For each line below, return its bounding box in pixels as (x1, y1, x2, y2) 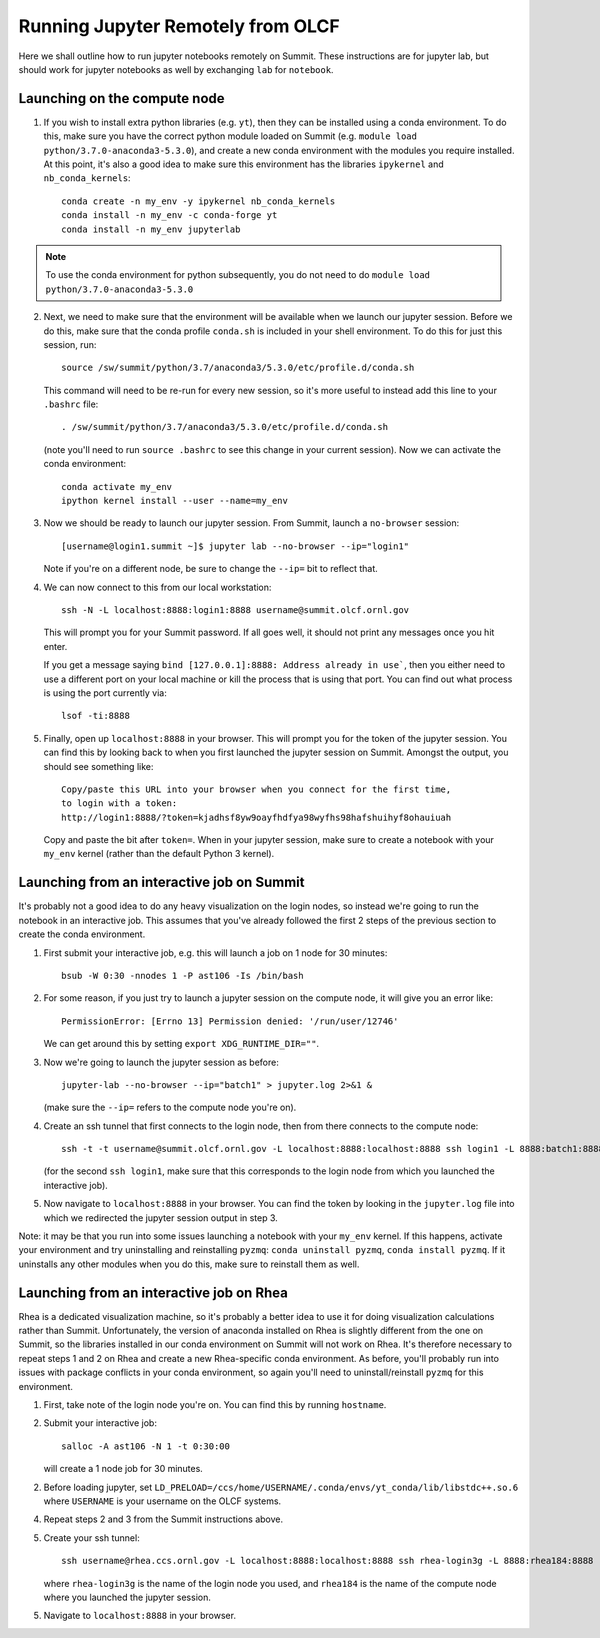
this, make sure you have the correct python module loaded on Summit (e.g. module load (43, 130, 417, 142)
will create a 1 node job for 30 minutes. (43, 1463, 204, 1475)
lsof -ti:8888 (61, 710, 130, 722)
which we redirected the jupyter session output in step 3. (43, 1211, 279, 1224)
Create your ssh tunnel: (43, 1531, 140, 1544)
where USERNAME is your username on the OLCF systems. (43, 1495, 282, 1507)
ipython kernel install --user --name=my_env (61, 495, 289, 507)
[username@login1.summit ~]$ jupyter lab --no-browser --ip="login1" (61, 540, 410, 552)
